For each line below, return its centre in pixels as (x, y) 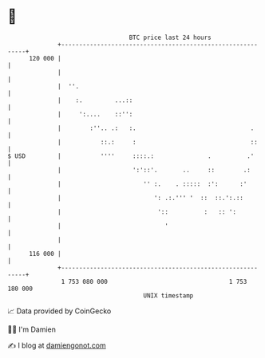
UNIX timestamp (168, 295)
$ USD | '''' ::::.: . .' (131, 156)
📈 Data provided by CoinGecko (59, 311)
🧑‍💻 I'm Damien (32, 329)
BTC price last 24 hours (170, 37)
